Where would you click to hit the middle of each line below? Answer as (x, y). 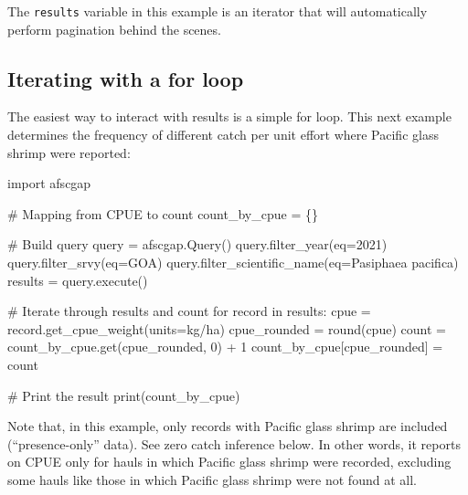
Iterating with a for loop (126, 78)
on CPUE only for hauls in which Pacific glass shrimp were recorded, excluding (229, 462)
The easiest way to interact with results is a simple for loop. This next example (229, 116)
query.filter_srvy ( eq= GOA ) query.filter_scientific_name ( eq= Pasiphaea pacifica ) (233, 263)
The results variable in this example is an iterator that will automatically (218, 11)
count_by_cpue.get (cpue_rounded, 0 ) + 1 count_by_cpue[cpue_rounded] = (225, 347)
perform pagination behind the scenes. (114, 29)
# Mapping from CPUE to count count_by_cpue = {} (163, 213)
